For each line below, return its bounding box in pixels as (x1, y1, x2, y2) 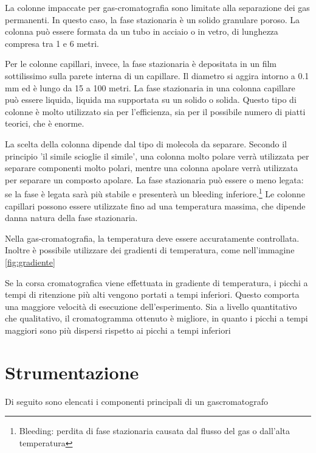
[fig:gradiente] (5, 255, 55, 268)
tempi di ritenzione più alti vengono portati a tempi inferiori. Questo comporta (5, 288, 300, 301)
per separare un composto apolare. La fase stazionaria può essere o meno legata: (5, 173, 304, 186)
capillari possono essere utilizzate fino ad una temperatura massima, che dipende (5, 199, 306, 212)
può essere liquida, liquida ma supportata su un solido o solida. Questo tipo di (5, 93, 297, 106)
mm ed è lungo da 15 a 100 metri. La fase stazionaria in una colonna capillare (5, 81, 295, 94)
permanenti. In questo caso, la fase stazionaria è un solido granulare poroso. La (5, 13, 300, 26)
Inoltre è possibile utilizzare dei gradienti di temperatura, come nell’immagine (5, 244, 295, 256)
